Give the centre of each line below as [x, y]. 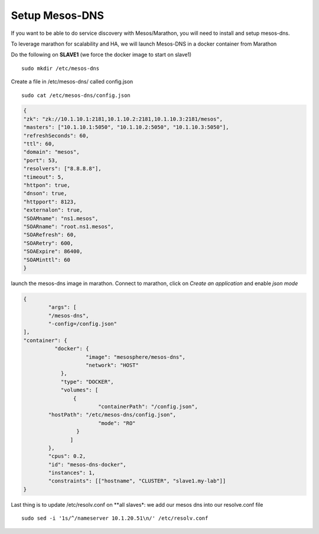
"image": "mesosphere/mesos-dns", [136, 357]
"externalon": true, [53, 210]
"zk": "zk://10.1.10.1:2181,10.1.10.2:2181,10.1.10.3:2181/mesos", [123, 119]
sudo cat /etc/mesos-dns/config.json [76, 95]
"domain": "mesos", [51, 152]
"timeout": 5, [44, 177]
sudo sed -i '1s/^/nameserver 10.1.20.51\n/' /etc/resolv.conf [115, 518]
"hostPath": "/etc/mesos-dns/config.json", [112, 415]
